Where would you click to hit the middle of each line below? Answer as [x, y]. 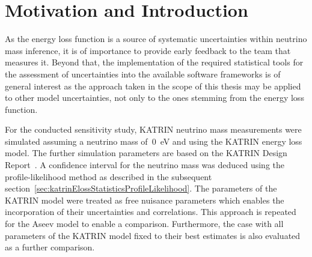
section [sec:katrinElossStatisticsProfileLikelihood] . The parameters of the [141, 188]
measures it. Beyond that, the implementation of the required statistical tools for [154, 62]
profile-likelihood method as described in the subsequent [109, 176]
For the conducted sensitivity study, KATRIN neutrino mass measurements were [153, 129]
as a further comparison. [50, 247]
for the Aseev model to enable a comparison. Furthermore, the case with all [144, 224]
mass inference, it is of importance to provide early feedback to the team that [148, 50]
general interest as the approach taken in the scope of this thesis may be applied [153, 86]
